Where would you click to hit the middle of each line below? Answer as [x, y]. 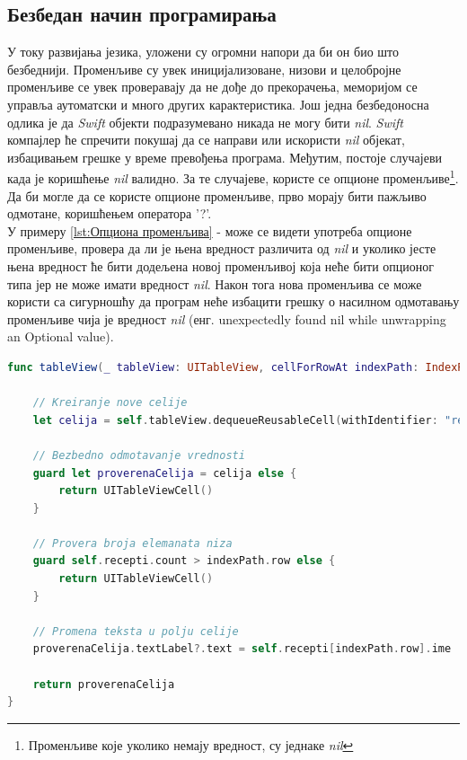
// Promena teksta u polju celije [136, 631]
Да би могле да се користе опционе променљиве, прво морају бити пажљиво [217, 195]
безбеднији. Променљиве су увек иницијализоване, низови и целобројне [204, 69]
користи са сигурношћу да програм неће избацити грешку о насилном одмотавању [233, 301]
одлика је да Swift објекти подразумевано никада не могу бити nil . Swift [206, 122]
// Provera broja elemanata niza [132, 543]
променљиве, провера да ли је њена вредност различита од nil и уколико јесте [222, 248]
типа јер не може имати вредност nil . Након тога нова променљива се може [215, 283]
